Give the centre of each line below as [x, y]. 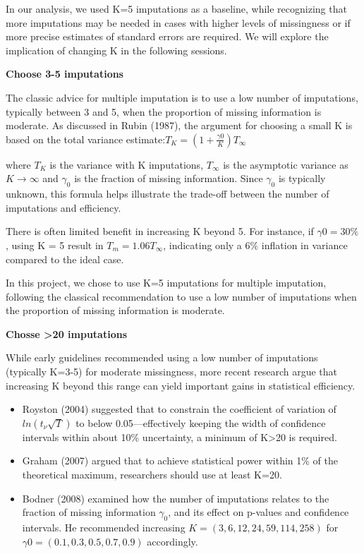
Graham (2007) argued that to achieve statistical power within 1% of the [180, 460]
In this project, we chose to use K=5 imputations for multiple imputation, [166, 283]
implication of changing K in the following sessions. [116, 50]
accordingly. [172, 541]
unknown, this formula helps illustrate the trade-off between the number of [168, 194]
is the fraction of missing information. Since [169, 178]
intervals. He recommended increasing [104, 528]
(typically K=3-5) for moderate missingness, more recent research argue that [172, 372]
